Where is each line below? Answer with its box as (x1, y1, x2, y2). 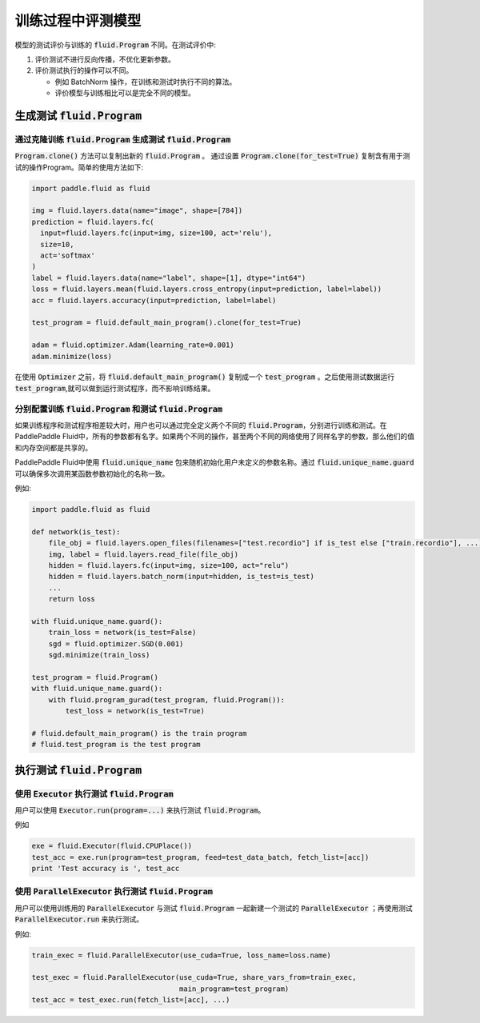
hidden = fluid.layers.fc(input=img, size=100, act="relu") (48, 561, 290, 569)
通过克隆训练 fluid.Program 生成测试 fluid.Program (14, 134, 231, 145)
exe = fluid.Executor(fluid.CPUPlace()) (31, 841, 192, 851)
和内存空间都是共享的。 (14, 442, 92, 452)
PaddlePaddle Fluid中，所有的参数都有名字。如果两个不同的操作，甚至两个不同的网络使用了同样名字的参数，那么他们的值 (14, 432, 415, 442)
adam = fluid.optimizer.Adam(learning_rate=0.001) (31, 341, 235, 350)
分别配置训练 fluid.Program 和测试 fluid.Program (14, 403, 223, 414)
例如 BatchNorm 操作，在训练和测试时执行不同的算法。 (54, 77, 237, 86)
